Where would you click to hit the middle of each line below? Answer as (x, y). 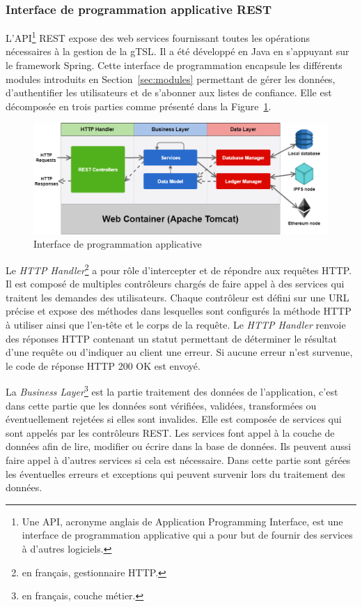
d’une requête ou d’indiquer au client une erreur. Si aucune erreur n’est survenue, (179, 352)
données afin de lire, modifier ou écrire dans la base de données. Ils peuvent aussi (179, 446)
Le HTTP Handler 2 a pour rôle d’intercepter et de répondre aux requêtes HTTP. (179, 269)
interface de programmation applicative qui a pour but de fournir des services (187, 535)
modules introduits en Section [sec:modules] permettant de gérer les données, (171, 78)
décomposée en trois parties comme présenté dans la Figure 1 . (139, 106)
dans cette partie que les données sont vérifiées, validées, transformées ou (161, 405)
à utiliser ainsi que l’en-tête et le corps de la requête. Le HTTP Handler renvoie (176, 325)
